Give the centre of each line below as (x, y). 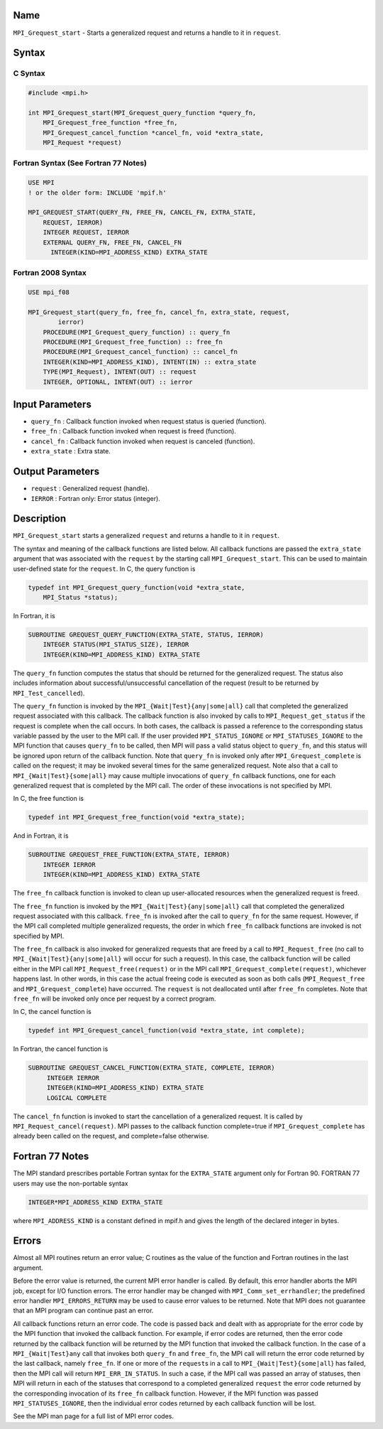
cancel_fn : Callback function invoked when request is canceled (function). (143, 441)
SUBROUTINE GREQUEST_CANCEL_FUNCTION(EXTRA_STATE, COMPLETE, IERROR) (151, 1068)
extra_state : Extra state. (71, 451)
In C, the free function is (49, 799)
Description (40, 519)
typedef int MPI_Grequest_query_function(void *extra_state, (137, 587)
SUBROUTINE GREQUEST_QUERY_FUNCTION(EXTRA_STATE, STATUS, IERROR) (146, 635)
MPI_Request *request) (82, 143)
